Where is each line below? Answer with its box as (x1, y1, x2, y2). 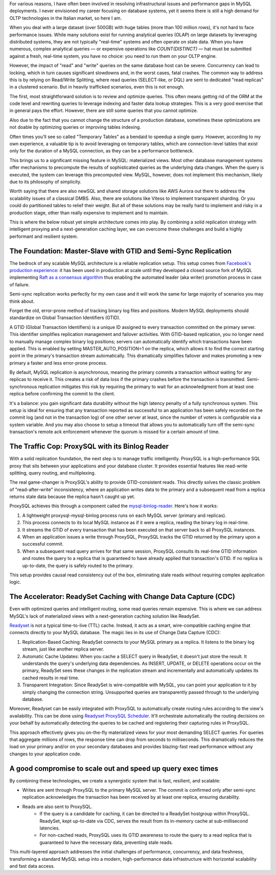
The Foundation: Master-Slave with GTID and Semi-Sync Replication (9, 246, 232, 255)
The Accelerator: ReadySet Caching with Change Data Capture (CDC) (9, 592, 235, 601)
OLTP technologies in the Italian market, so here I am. (9, 15, 122, 21)
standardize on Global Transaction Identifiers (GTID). (9, 315, 121, 321)
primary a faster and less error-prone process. (9, 360, 107, 366)
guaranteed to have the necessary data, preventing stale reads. (39, 839, 173, 845)
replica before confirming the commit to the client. (9, 391, 116, 397)
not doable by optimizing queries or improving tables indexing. (9, 124, 142, 130)
